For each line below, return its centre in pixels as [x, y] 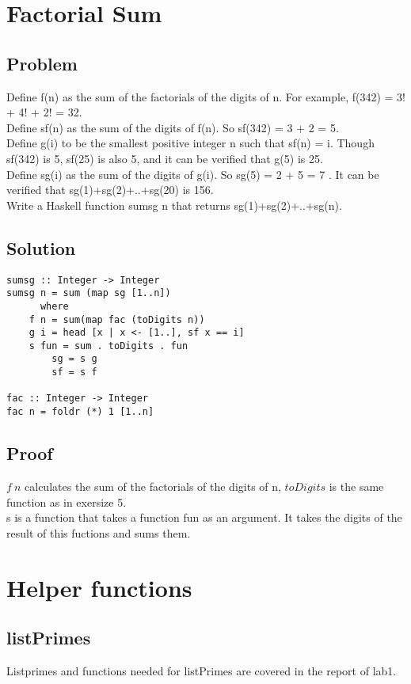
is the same [356, 486]
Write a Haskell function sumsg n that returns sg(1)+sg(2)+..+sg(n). [174, 205]
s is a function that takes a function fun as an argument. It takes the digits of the [204, 517]
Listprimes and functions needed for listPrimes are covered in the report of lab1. [202, 670]
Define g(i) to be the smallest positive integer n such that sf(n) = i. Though [190, 143]
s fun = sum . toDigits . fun [108, 346]
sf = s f [74, 372]
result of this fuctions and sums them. [99, 532]
